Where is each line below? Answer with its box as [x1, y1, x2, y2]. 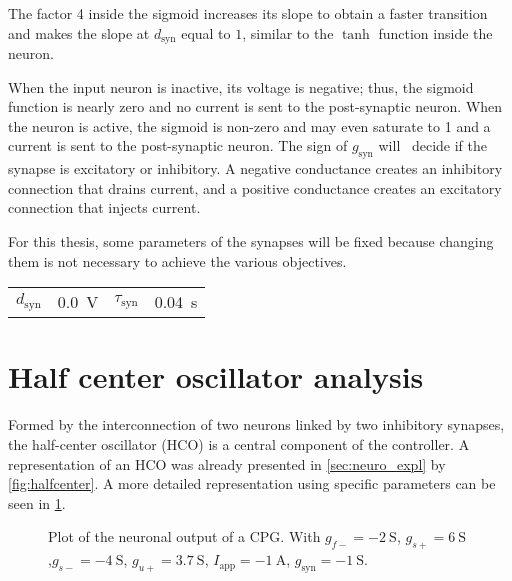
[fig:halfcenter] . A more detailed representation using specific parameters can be [8, 473, 496, 494]
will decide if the [378, 135, 488, 156]
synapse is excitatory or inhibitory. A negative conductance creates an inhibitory [8, 158, 503, 179]
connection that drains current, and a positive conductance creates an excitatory [8, 177, 502, 198]
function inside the [378, 22, 493, 43]
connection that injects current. [8, 197, 201, 218]
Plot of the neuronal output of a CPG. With [48, 526, 321, 547]
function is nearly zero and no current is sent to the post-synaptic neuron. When [8, 96, 503, 117]
